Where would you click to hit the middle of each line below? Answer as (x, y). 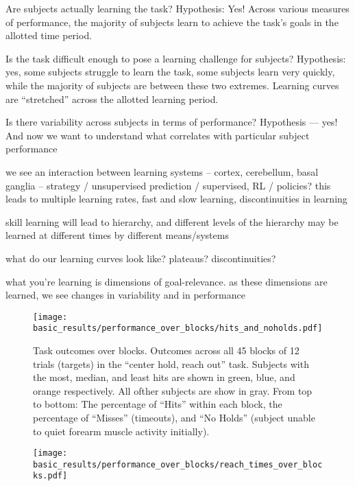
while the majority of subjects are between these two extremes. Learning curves (172, 85)
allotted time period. (49, 35)
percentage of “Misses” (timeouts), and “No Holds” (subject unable (174, 417)
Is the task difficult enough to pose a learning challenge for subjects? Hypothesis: (176, 58)
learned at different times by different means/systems (117, 235)
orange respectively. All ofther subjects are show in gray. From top (173, 390)
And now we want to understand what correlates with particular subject (158, 135)
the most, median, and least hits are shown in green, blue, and (164, 377)
